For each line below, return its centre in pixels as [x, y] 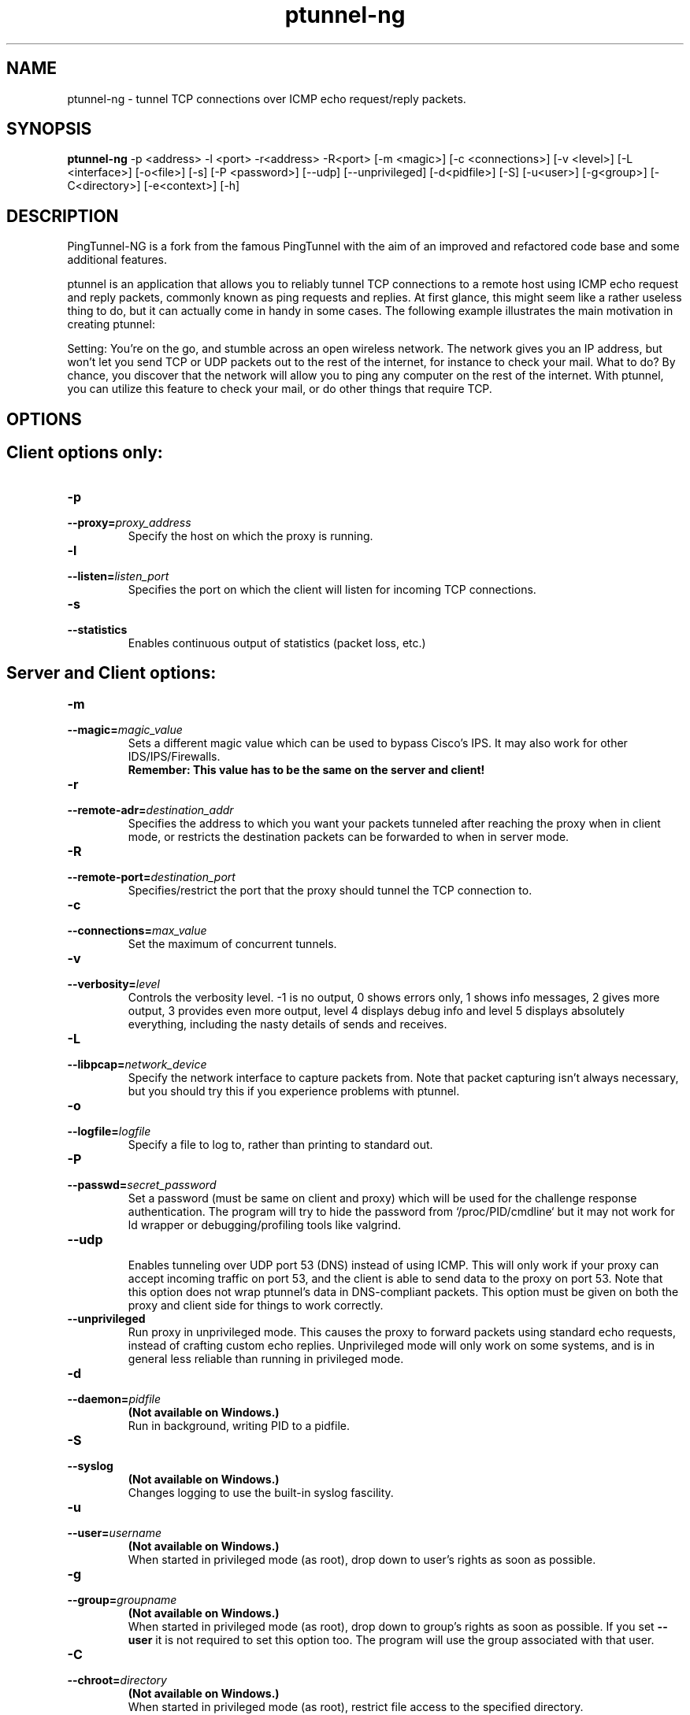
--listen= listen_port [118, 576]
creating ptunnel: [111, 324]
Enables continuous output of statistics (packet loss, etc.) [277, 643]
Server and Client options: [111, 672]
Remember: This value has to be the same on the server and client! [306, 770]
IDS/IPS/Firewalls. [174, 757]
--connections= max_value [137, 931]
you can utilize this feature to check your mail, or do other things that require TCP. [280, 389]
